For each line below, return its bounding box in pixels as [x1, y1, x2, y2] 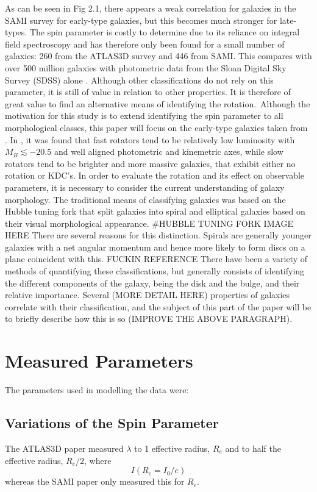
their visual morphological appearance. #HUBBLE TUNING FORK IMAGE [5, 216, 294, 229]
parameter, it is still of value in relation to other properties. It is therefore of [5, 85, 291, 98]
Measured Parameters [5, 348, 193, 373]
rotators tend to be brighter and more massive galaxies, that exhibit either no [5, 157, 296, 169]
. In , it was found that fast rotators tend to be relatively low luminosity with [5, 133, 295, 146]
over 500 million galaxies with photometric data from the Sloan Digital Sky [5, 61, 287, 74]
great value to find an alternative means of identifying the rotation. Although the [5, 97, 310, 110]
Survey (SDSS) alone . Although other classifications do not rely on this [5, 73, 274, 86]
